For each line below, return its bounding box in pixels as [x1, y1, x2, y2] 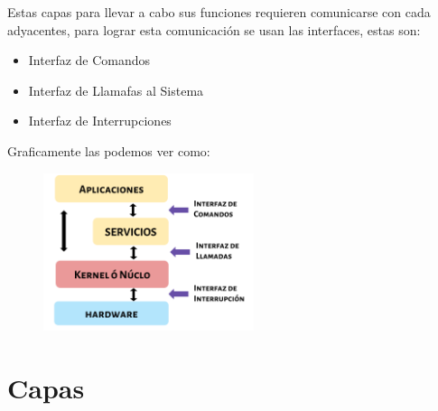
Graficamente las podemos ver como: [7, 141, 210, 160]
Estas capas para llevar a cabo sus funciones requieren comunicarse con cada [7, 3, 431, 21]
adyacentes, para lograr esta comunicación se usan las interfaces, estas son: [7, 20, 421, 39]
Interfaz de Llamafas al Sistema [28, 80, 204, 99]
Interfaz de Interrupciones [28, 111, 172, 130]
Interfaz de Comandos [28, 51, 151, 70]
